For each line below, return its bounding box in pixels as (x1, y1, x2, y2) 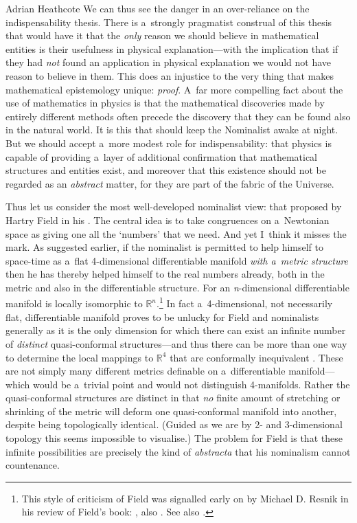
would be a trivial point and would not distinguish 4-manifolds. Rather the (33, 377, 350, 391)
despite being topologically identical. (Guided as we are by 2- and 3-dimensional (5, 417, 343, 432)
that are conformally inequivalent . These (170, 350, 343, 364)
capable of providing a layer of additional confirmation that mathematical (5, 149, 318, 164)
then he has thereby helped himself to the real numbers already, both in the (5, 267, 325, 281)
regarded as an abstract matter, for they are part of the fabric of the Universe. (5, 176, 334, 190)
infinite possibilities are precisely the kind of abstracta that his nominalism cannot (5, 444, 351, 458)
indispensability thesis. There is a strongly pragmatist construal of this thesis (5, 14, 332, 29)
